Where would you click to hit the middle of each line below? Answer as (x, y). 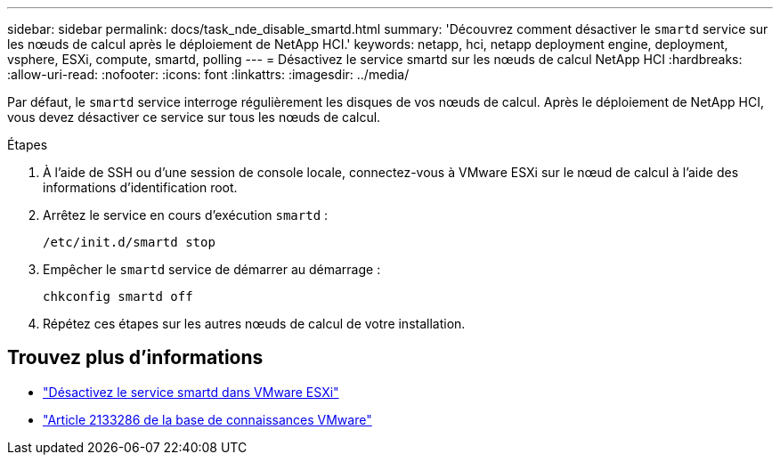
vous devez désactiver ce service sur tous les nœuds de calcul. (194, 117)
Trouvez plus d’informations (135, 358)
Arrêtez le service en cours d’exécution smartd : (186, 215)
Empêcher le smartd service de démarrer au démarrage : (212, 269)
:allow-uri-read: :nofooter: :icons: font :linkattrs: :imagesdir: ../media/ (208, 74)
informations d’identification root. (140, 187)
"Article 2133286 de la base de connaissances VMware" (207, 419)
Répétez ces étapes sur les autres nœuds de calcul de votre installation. (254, 324)
